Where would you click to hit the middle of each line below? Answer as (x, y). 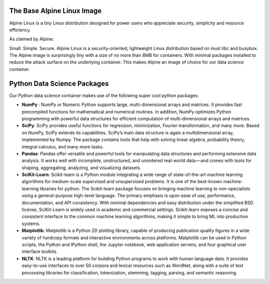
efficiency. (20, 29)
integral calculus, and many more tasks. (63, 146)
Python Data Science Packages (59, 83)
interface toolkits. (40, 251)
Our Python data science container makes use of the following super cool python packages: (104, 95)
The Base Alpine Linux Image (55, 11)
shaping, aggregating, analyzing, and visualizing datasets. (81, 167)
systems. (31, 223)
